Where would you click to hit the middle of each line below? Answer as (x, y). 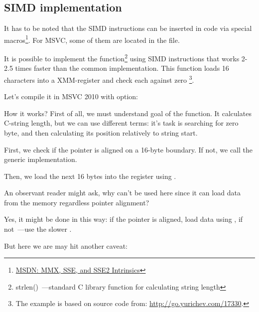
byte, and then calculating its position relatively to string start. (101, 132)
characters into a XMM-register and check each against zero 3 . (99, 79)
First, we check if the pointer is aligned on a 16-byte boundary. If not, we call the (129, 149)
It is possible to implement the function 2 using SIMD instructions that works (122, 58)
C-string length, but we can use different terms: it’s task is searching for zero (121, 123)
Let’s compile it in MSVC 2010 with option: (71, 96)
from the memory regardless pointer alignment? (77, 202)
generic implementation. (41, 159)
